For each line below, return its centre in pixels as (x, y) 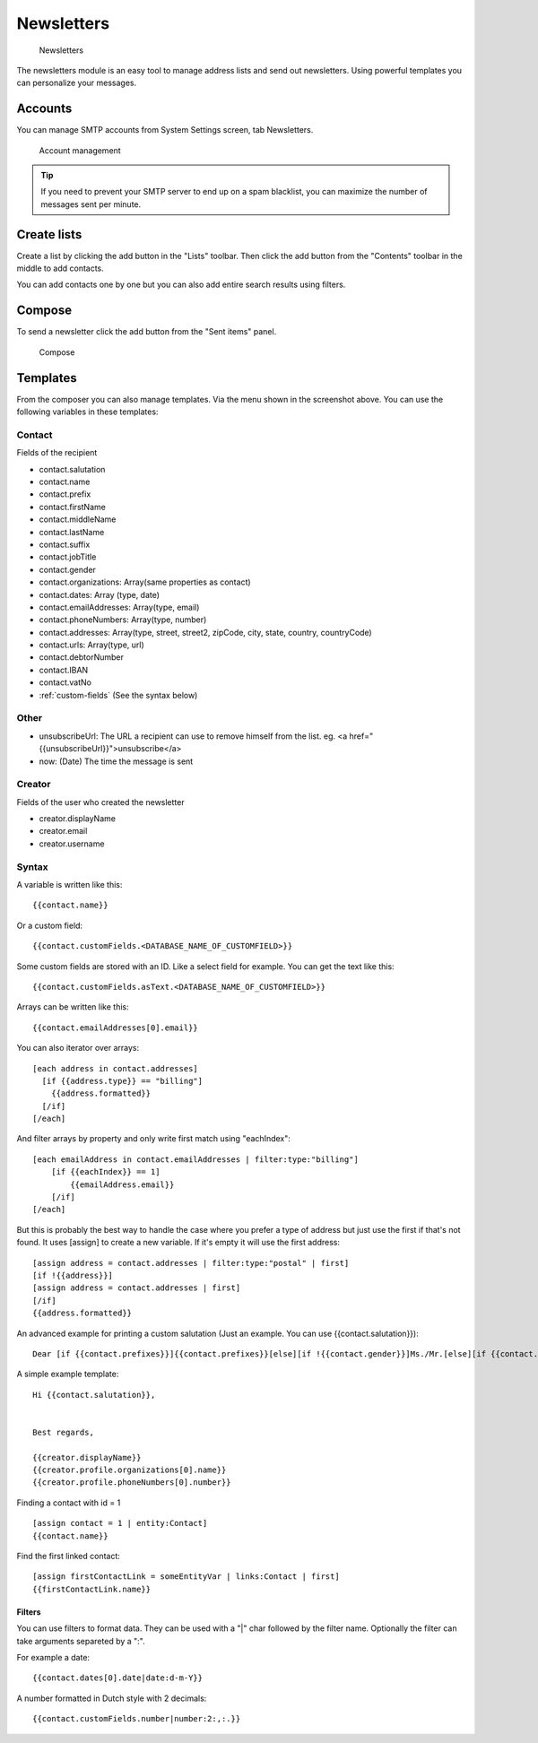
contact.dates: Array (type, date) (100, 594)
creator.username (72, 844)
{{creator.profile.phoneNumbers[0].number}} (132, 1483)
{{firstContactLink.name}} (92, 1589)
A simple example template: (68, 1374)
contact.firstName (73, 507)
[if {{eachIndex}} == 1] (105, 1172)
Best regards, (63, 1432)
